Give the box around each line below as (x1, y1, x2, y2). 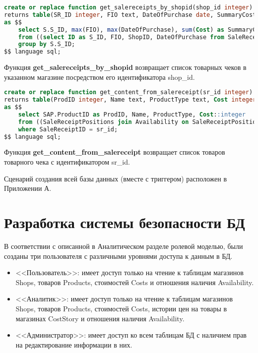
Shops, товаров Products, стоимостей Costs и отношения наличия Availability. (15, 277, 254, 287)
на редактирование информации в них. (15, 339, 132, 350)
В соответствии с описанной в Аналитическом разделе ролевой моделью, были (4, 240, 243, 251)
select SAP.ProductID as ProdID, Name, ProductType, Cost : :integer (18, 111, 246, 118)
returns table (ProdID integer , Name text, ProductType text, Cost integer (4, 96, 257, 104)
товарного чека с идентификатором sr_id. (4, 157, 130, 167)
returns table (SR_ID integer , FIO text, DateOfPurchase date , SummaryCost (4, 11, 257, 18)
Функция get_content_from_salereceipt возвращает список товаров (4, 147, 225, 157)
